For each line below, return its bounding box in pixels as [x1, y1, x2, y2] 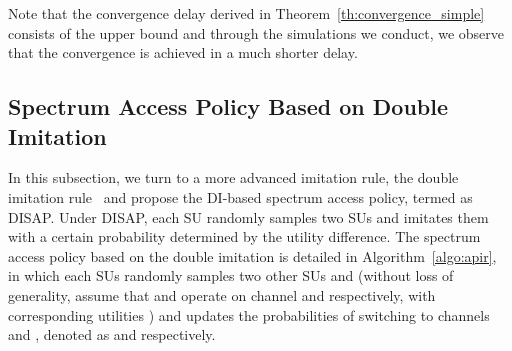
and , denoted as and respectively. [8, 324, 216, 345]
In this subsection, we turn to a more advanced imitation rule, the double [8, 167, 459, 188]
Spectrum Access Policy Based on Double [8, 91, 448, 122]
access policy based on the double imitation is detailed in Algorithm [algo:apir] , [8, 245, 497, 266]
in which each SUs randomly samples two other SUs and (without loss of [8, 265, 454, 286]
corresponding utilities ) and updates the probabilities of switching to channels [8, 304, 490, 325]
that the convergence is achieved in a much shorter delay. [8, 42, 358, 63]
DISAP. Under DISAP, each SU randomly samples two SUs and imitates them [8, 206, 489, 227]
